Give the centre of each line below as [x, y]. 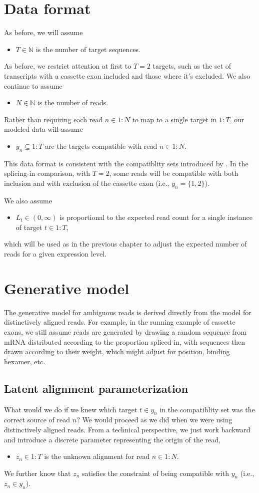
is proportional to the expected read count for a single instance [156, 217]
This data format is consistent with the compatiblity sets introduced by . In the [126, 163]
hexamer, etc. [25, 361]
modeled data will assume [43, 129]
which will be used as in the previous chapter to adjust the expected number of [125, 244]
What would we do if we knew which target [71, 409]
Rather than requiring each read [53, 119]
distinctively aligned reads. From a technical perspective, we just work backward [127, 429]
